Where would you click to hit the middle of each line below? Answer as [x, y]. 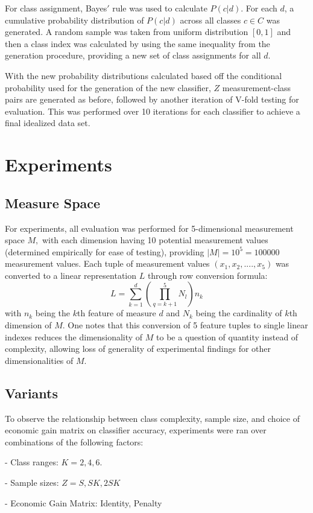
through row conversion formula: [207, 275]
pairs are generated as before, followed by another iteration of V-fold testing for [152, 99]
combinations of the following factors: [74, 441]
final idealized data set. [48, 123]
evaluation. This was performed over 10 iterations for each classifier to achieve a [153, 111]
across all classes [210, 20]
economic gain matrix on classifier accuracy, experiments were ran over [136, 430]
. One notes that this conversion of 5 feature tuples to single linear [185, 325]
